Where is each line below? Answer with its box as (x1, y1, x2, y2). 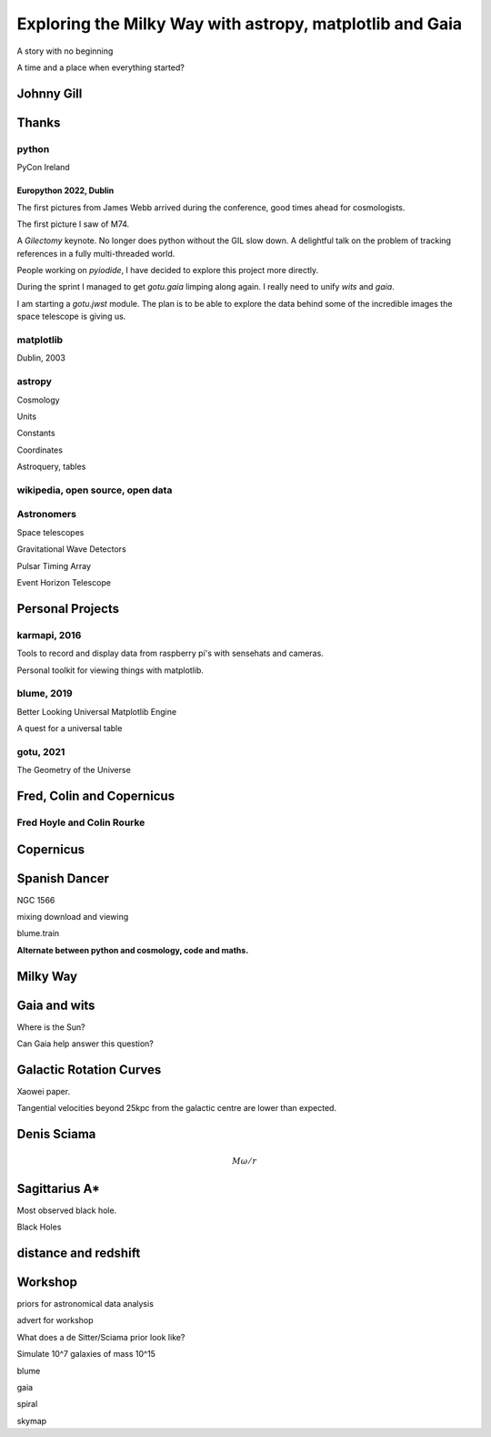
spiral (16, 1399, 38, 1410)
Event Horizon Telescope (16, 576, 111, 587)
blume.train (16, 928, 60, 939)
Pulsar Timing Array (16, 560, 91, 571)
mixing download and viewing (16, 912, 129, 922)
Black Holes (16, 1221, 62, 1233)
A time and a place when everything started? (16, 62, 185, 73)
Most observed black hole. (16, 1205, 117, 1216)
